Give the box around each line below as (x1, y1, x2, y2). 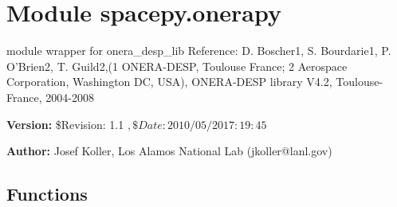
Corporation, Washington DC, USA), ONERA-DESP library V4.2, (6, 73, 332, 90)
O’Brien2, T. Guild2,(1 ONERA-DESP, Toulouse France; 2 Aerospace (6, 57, 348, 74)
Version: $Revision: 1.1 (6, 115, 124, 132)
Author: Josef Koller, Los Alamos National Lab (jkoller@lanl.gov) (6, 143, 332, 159)
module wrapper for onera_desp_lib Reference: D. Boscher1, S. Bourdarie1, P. (6, 42, 391, 59)
